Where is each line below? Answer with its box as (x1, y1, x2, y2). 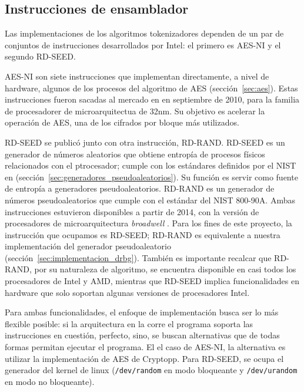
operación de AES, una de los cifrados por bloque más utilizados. (5, 116, 239, 129)
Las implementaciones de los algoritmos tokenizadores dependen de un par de (5, 27, 284, 39)
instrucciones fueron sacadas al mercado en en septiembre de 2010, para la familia (5, 93, 300, 106)
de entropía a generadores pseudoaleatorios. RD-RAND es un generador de (5, 182, 275, 195)
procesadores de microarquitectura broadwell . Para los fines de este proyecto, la (5, 217, 292, 229)
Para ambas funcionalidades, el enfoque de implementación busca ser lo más (5, 306, 279, 318)
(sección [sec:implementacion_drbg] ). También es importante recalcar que (5, 251, 272, 263)
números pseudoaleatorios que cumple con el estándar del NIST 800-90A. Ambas (5, 193, 295, 206)
